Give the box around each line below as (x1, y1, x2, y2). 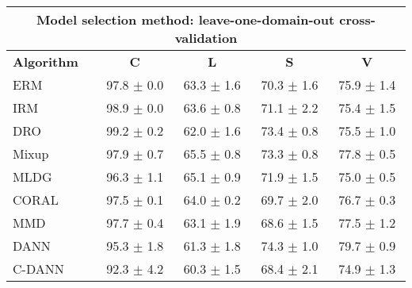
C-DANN (13, 259, 64, 278)
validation (174, 29, 238, 47)
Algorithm (13, 52, 78, 71)
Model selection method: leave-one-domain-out (36, 10, 335, 29)
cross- (339, 10, 376, 29)
